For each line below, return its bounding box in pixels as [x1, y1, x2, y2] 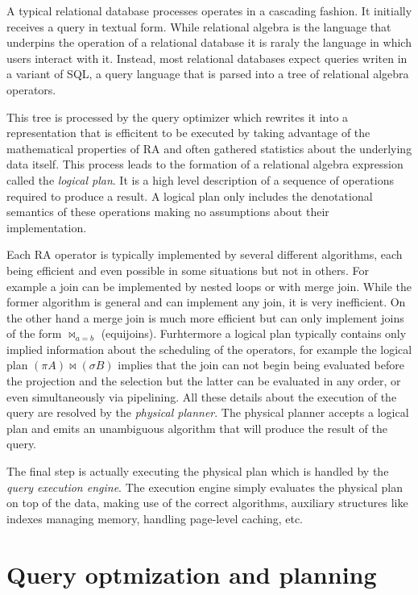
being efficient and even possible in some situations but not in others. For [6, 261, 369, 278]
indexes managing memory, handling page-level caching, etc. [6, 510, 304, 526]
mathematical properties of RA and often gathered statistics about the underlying [6, 139, 412, 156]
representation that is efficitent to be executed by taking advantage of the [6, 124, 370, 141]
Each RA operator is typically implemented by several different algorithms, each [6, 246, 403, 263]
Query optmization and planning [6, 557, 377, 590]
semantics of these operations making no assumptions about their [6, 203, 329, 220]
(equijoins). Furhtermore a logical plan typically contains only [101, 325, 407, 342]
